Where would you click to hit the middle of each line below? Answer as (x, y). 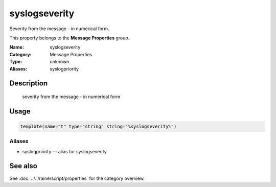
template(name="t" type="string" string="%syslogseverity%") (98, 126)
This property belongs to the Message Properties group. (70, 38)
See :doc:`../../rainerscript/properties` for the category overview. (77, 178)
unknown (60, 62)
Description (29, 84)
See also (24, 166)
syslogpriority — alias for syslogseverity (64, 151)
